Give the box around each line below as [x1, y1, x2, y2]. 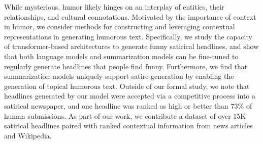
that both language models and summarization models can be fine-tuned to [4, 51, 239, 61]
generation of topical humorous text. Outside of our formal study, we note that [4, 80, 250, 91]
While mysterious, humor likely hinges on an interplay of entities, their [4, 2, 224, 12]
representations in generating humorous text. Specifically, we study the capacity [4, 31, 252, 41]
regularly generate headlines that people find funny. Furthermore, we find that [4, 61, 248, 71]
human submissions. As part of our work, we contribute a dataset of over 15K [4, 110, 246, 121]
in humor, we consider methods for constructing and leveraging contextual [4, 21, 235, 32]
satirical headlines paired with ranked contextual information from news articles [4, 120, 253, 131]
